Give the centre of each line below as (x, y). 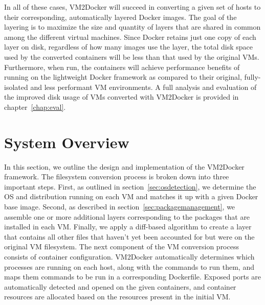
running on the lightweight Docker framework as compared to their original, (123, 77)
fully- (252, 77)
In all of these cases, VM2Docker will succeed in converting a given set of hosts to (132, 7)
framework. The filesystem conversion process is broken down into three (117, 177)
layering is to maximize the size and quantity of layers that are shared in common (132, 27)
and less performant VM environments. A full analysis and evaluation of (143, 87)
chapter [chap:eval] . (35, 107)
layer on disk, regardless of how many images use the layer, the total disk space (128, 47)
